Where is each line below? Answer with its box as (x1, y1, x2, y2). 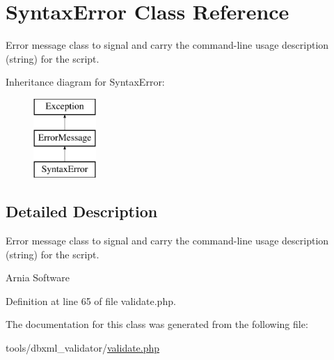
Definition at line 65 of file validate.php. (6, 293, 176, 308)
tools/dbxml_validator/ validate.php (6, 341, 160, 355)
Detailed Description (6, 201, 158, 222)
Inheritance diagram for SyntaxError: (6, 75, 165, 89)
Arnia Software (6, 270, 70, 285)
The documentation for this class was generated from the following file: (6, 317, 308, 331)
